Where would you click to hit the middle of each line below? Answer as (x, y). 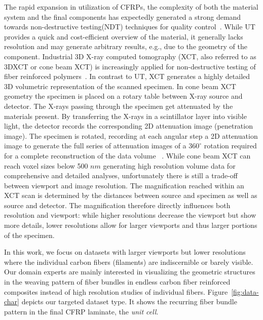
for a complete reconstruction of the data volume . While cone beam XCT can (127, 155)
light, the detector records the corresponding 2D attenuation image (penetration (128, 126)
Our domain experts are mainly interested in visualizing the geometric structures (130, 272)
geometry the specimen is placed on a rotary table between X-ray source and (123, 96)
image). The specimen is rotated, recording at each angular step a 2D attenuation (131, 135)
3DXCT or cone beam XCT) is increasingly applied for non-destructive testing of (130, 66)
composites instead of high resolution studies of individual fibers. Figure (116, 291)
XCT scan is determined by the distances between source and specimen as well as (131, 195)
